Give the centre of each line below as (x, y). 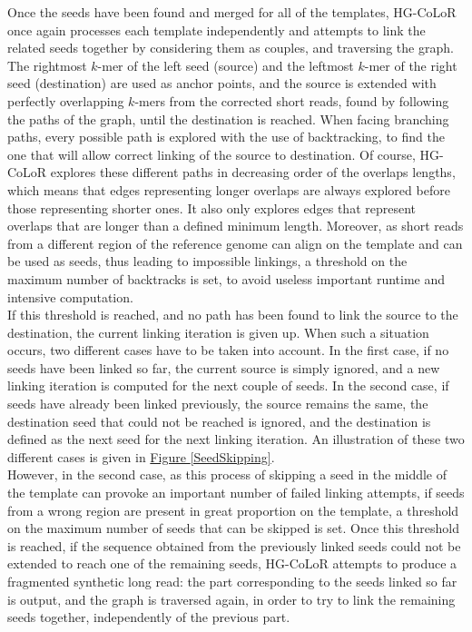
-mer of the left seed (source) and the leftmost (226, 65)
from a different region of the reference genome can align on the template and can (235, 243)
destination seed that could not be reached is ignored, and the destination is (219, 421)
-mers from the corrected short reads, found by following (292, 100)
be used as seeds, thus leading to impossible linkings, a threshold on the (207, 261)
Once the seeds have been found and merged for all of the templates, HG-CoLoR (232, 12)
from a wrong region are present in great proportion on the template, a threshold (233, 510)
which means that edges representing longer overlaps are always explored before (229, 189)
